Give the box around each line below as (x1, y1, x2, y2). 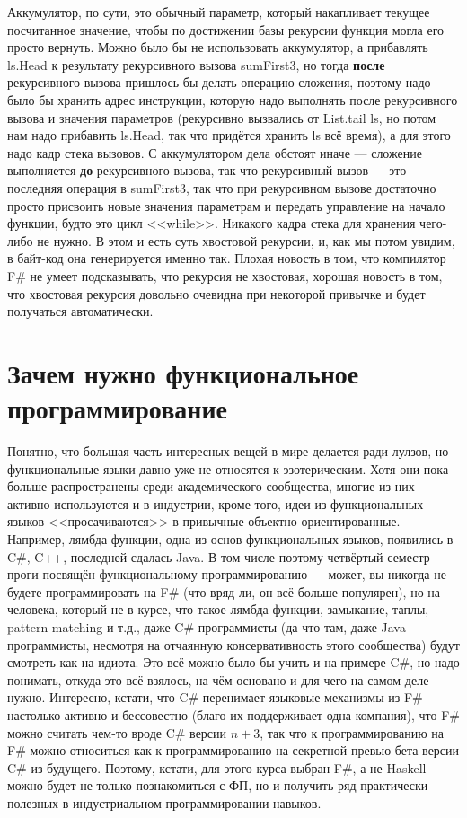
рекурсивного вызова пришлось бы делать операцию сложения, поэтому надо (7, 73, 431, 92)
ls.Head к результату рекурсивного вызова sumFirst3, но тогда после (7, 55, 385, 74)
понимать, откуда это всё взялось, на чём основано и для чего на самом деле (7, 670, 429, 689)
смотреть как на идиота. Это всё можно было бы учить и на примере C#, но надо (7, 653, 460, 672)
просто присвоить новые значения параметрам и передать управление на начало (7, 196, 445, 215)
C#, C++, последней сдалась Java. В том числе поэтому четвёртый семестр (7, 547, 430, 566)
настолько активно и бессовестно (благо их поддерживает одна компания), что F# (7, 705, 460, 724)
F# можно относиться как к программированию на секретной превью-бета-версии (7, 741, 460, 760)
